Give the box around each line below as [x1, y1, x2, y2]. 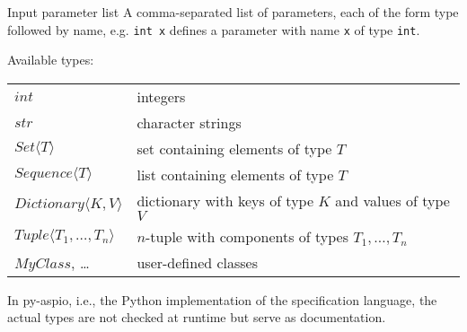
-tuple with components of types [145, 225, 348, 247]
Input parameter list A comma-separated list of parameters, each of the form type [7, 3, 459, 21]
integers [137, 85, 186, 107]
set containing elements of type [137, 137, 332, 159]
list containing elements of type [137, 163, 334, 185]
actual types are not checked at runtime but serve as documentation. [7, 308, 386, 327]
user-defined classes [137, 251, 259, 273]
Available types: [7, 50, 94, 69]
